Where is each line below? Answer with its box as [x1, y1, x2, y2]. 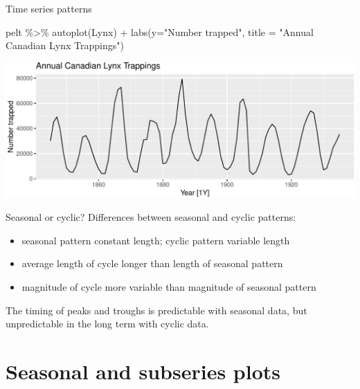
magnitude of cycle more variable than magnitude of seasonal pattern [21, 280, 316, 294]
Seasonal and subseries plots [6, 357, 280, 386]
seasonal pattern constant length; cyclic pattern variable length [21, 233, 290, 247]
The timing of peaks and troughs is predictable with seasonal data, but [6, 302, 307, 317]
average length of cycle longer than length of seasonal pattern [21, 256, 283, 271]
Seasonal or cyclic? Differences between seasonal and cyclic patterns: [6, 210, 296, 224]
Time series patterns [6, 1, 92, 15]
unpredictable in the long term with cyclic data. [6, 316, 209, 331]
